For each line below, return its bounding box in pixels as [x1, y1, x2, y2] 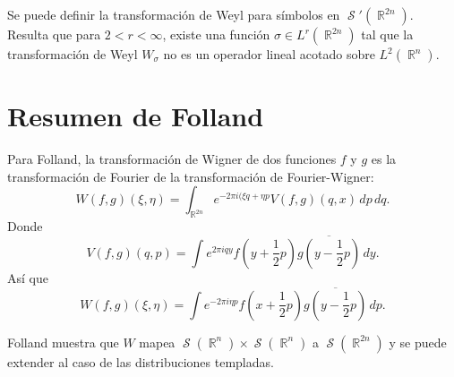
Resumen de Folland [7, 98, 264, 134]
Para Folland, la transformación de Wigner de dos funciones [7, 150, 337, 168]
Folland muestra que [7, 332, 119, 351]
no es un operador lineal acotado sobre [163, 45, 375, 63]
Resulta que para [7, 25, 101, 43]
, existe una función [162, 25, 270, 43]
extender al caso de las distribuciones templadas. [7, 352, 274, 371]
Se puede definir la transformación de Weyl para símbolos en [7, 5, 340, 23]
